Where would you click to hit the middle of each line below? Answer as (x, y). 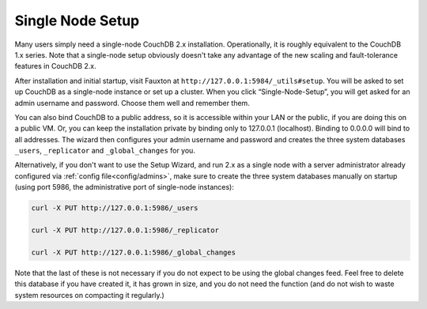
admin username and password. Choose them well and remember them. (132, 103)
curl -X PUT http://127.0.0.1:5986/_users (115, 208)
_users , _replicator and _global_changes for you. (105, 151)
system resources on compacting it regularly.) (90, 295)
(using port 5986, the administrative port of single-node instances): (125, 187)
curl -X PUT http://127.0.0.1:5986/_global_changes (134, 252)
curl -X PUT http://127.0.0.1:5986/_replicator (125, 230)
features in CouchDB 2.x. (55, 66)
